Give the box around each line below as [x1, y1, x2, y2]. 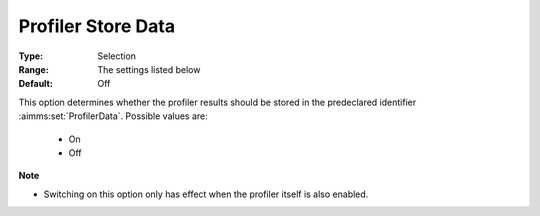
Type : [18, 50, 44, 62]
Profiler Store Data [18, 15, 175, 37]
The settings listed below [97, 63, 201, 75]
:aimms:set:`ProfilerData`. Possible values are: [18, 110, 209, 122]
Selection [97, 50, 137, 62]
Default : [18, 78, 54, 90]
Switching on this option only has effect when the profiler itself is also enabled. [43, 188, 369, 200]
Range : [18, 63, 49, 75]
